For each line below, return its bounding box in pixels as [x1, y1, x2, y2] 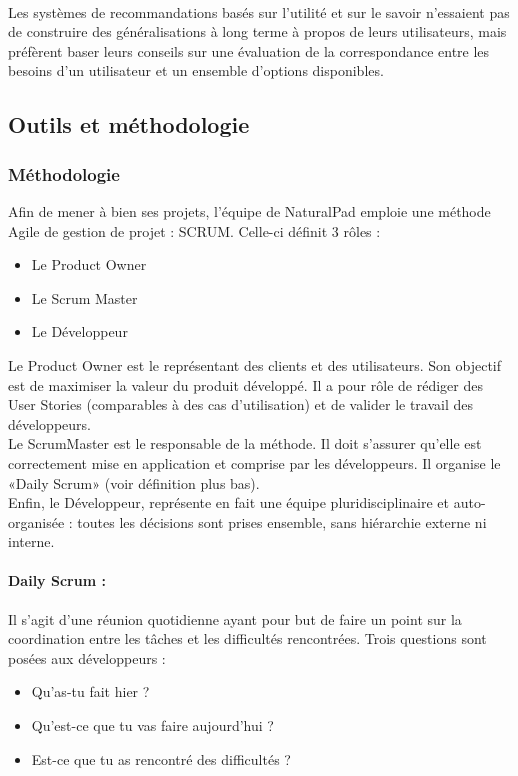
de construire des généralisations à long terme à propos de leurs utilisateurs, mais [8, 21, 507, 42]
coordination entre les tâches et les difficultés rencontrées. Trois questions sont [8, 628, 487, 649]
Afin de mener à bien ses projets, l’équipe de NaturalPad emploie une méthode [8, 200, 491, 221]
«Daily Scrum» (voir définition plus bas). [8, 472, 260, 493]
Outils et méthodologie [8, 109, 250, 140]
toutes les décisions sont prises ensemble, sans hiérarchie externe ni [77, 511, 487, 532]
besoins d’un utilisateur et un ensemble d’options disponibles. [8, 60, 384, 81]
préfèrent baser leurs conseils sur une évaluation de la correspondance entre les [8, 40, 490, 61]
